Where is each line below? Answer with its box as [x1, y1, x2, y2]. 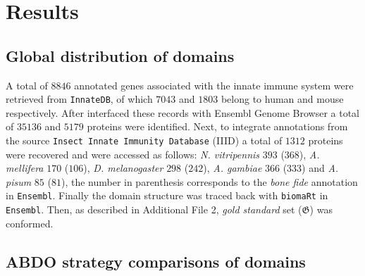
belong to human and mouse [221, 92, 344, 106]
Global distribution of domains [6, 44, 235, 66]
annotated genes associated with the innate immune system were [74, 77, 354, 92]
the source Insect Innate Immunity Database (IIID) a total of [6, 133, 283, 148]
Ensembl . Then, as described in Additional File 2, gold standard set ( [6, 202, 302, 217]
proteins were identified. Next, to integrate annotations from [87, 119, 348, 134]
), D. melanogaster [83, 161, 163, 175]
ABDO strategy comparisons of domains [6, 250, 306, 272]
